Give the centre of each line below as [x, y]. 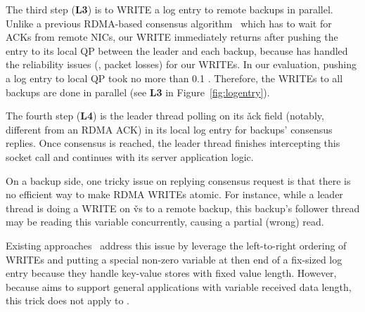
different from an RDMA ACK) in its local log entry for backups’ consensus [169, 129]
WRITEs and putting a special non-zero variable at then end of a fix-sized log [174, 259]
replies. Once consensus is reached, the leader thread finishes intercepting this [173, 143]
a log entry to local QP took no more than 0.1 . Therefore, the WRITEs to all [174, 78]
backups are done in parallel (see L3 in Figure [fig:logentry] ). [138, 92]
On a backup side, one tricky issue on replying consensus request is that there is [178, 180]
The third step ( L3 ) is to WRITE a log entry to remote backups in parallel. [169, 9]
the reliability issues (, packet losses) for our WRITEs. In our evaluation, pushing [181, 64]
